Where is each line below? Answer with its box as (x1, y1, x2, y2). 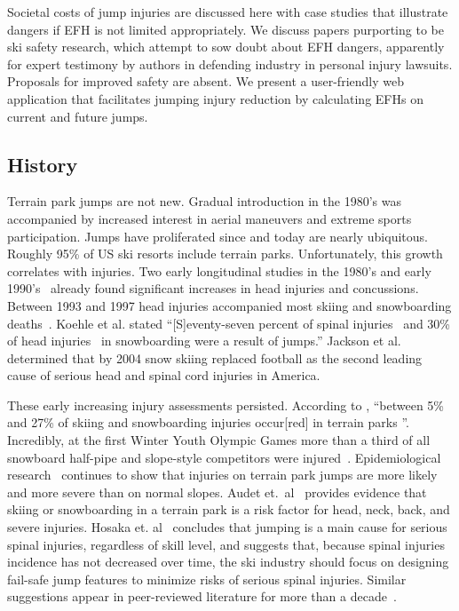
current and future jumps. (7, 107, 148, 125)
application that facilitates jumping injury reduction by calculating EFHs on (7, 89, 423, 107)
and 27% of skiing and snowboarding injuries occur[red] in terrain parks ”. (7, 413, 409, 432)
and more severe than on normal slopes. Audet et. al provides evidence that (7, 482, 427, 501)
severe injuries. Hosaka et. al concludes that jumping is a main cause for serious (7, 518, 447, 536)
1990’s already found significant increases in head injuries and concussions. (7, 279, 419, 298)
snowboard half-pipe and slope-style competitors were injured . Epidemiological (7, 448, 441, 466)
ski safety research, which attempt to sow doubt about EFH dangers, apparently (7, 37, 445, 56)
